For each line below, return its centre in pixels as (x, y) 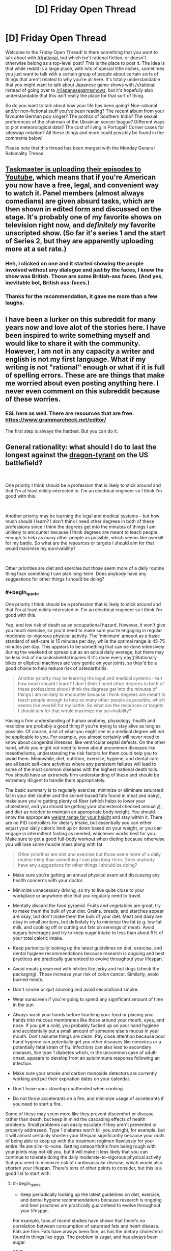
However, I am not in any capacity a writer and (80, 351)
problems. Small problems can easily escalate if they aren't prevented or (81, 1125)
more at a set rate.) (36, 249)
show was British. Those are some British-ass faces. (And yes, (84, 277)
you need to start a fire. (37, 1104)
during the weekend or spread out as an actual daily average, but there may (85, 652)
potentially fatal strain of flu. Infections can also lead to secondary (82, 1047)
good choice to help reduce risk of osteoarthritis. (56, 668)
